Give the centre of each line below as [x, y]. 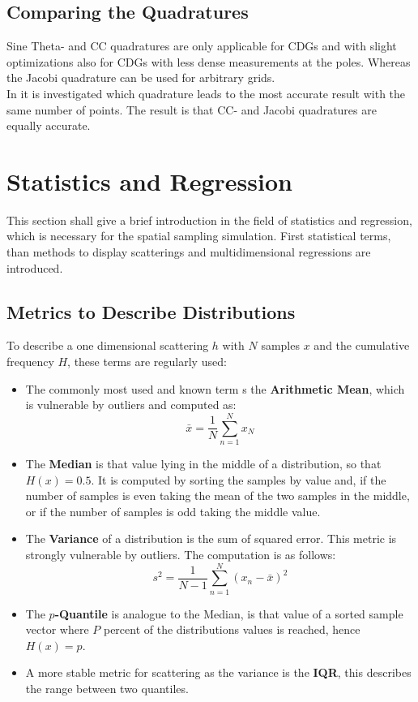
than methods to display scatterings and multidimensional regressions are [189, 252]
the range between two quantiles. [107, 689]
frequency [30, 362]
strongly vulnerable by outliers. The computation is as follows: [181, 554]
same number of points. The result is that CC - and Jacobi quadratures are [192, 109]
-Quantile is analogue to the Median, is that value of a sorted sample [229, 613]
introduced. [35, 267]
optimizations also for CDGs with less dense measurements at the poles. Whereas [209, 61]
